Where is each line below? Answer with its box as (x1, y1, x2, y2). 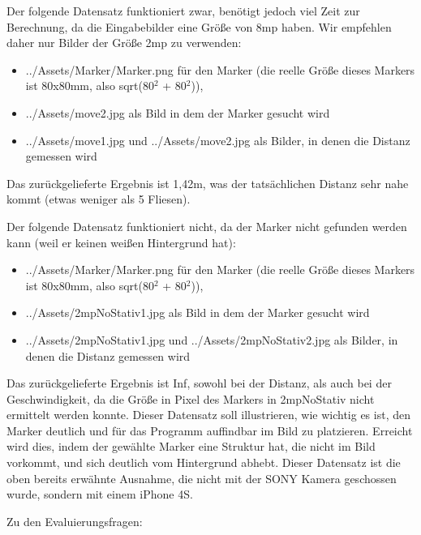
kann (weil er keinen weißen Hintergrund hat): (6, 233, 236, 250)
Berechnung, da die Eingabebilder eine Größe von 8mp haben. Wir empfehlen (6, 18, 392, 35)
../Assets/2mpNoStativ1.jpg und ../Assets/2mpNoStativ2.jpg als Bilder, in (25, 331, 398, 348)
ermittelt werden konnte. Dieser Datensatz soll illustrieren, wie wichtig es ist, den (6, 406, 410, 423)
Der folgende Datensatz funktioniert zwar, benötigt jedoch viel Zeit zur (6, 2, 360, 19)
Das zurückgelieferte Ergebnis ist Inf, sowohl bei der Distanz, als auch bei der (6, 374, 392, 392)
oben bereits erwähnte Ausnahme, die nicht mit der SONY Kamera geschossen (6, 469, 397, 486)
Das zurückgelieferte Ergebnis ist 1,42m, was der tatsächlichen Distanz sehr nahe (6, 174, 409, 191)
